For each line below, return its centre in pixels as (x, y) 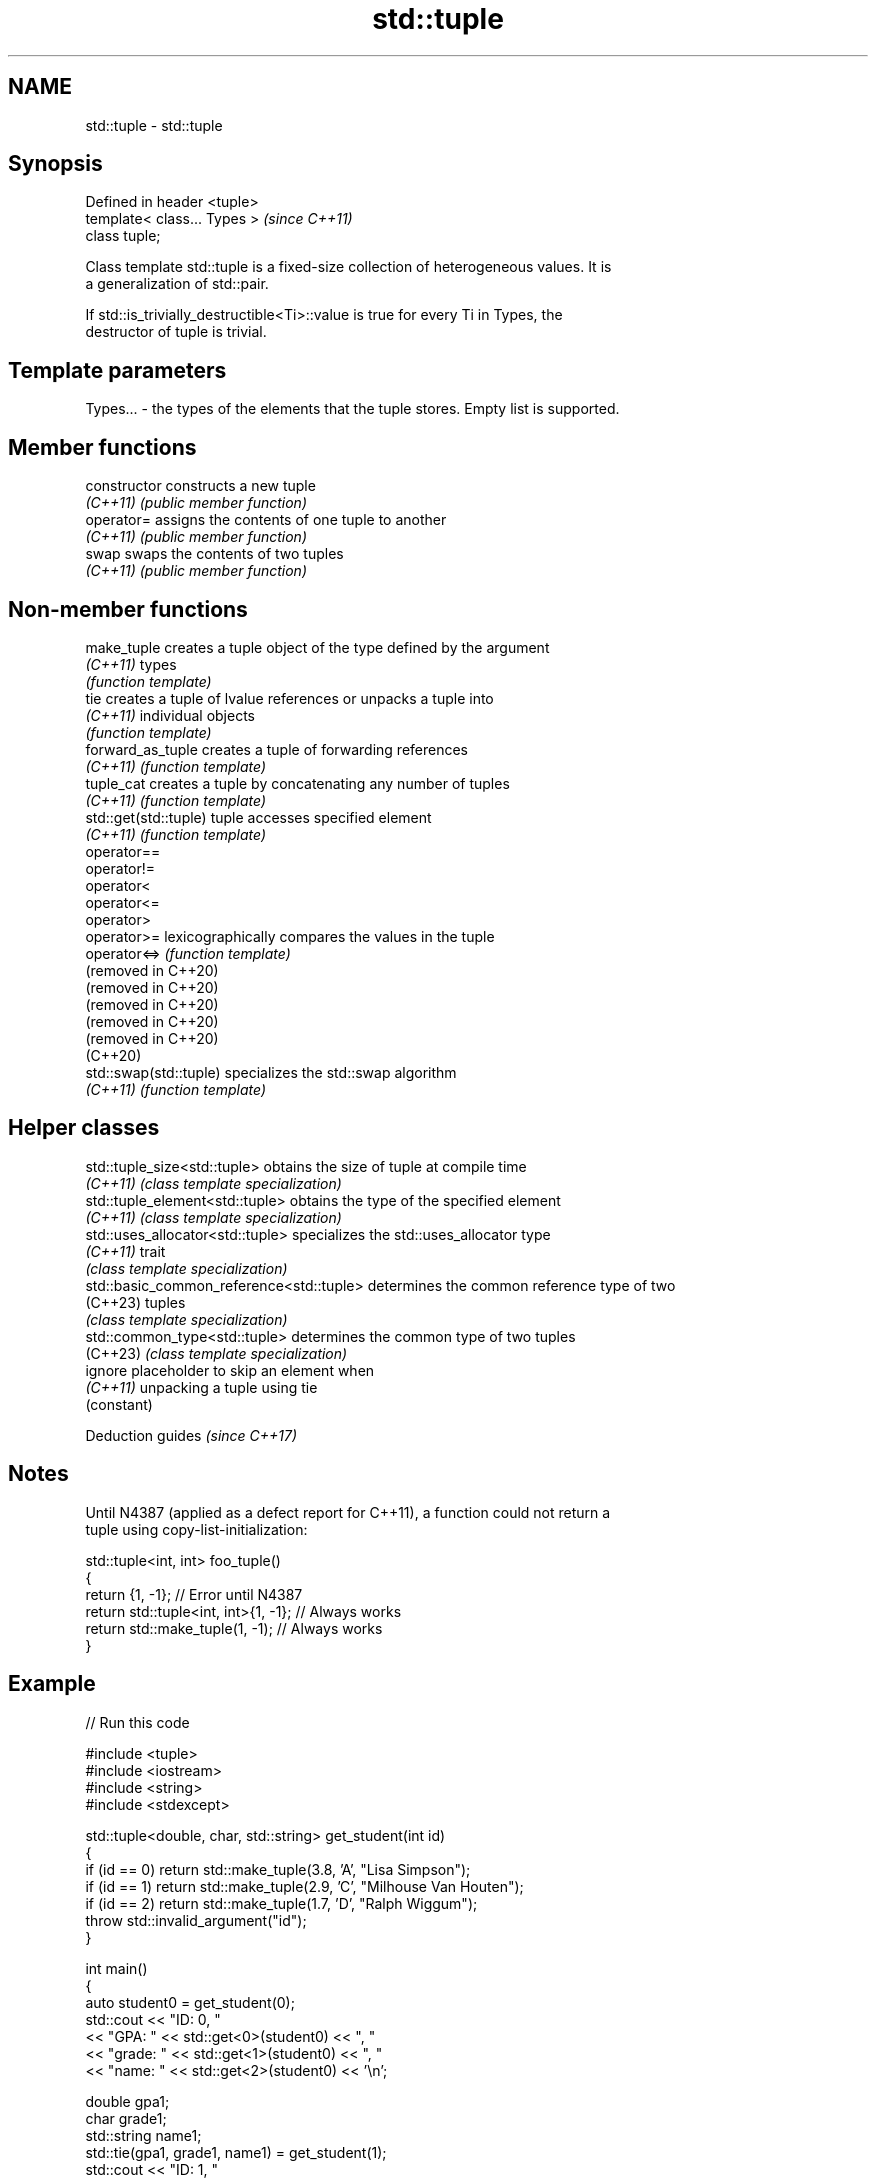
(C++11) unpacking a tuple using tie (201, 1387)
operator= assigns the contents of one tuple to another (266, 520)
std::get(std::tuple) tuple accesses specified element (258, 817)
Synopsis (55, 164)
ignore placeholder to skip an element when (230, 1370)
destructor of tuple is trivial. (176, 332)
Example (52, 1684)
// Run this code (137, 1722)
